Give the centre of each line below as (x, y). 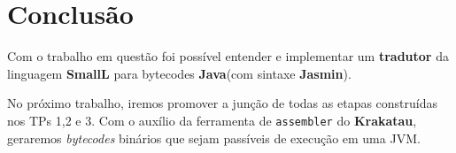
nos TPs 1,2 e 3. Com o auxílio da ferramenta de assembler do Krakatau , (212, 120)
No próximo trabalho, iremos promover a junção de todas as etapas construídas (223, 103)
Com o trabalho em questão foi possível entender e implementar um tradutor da (228, 56)
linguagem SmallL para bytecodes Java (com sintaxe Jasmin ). (179, 73)
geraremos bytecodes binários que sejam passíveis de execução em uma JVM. (214, 138)
